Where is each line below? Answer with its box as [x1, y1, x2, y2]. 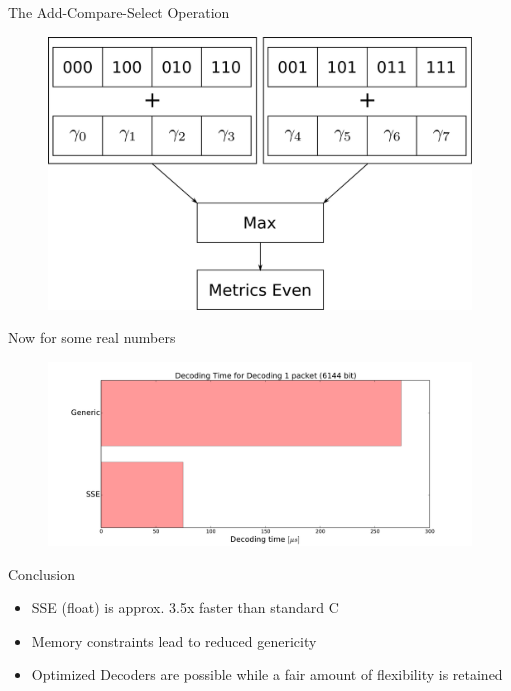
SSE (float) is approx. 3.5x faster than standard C [31, 597, 339, 618]
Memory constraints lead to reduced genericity [31, 630, 317, 651]
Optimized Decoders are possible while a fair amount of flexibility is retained [31, 664, 503, 685]
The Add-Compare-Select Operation [8, 2, 230, 22]
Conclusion [8, 563, 75, 584]
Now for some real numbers [8, 327, 176, 348]
